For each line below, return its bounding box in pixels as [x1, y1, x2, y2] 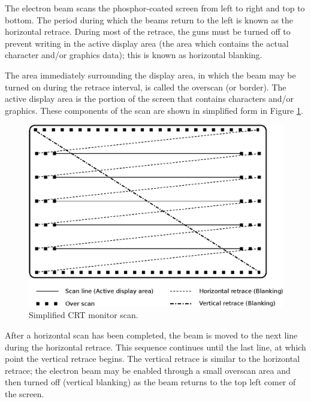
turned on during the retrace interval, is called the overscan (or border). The [5, 80, 286, 93]
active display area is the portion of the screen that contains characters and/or [5, 92, 294, 105]
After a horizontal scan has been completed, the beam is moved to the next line [5, 329, 298, 341]
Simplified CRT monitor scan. [29, 309, 138, 321]
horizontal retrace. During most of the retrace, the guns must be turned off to [5, 25, 291, 38]
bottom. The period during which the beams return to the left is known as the [5, 13, 294, 26]
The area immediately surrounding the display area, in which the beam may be [5, 68, 296, 81]
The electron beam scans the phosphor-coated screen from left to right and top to [5, 2, 305, 14]
